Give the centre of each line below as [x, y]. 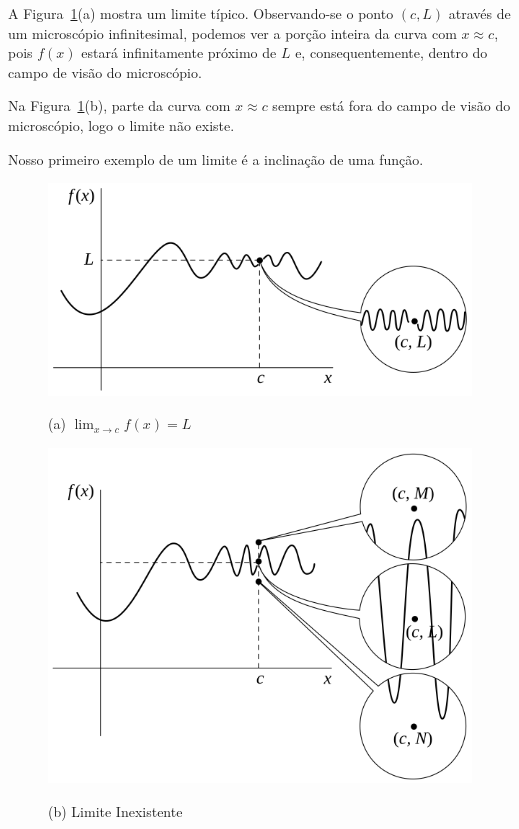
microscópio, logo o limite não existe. [121, 124]
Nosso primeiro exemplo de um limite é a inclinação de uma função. [216, 158]
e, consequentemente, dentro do [391, 52]
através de [479, 13]
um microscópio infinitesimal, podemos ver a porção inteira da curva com [232, 32]
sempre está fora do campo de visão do [391, 105]
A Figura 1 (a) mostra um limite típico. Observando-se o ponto [201, 13]
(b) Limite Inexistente [115, 810]
